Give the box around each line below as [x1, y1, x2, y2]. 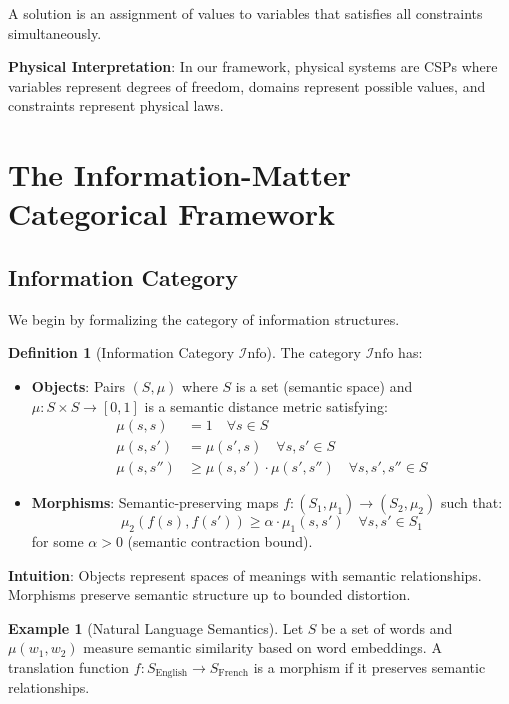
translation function [8, 656, 130, 677]
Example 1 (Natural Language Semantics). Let [8, 617, 304, 638]
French [218, 668, 249, 679]
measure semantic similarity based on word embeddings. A [83, 637, 442, 658]
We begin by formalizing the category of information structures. [8, 308, 400, 329]
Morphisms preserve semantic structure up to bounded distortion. [8, 584, 411, 605]
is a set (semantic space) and [235, 375, 413, 396]
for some [31, 531, 84, 551]
